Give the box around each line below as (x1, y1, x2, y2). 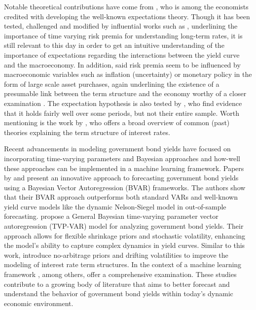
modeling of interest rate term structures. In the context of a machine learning (4, 259, 242, 270)
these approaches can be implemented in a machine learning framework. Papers (4, 163, 244, 173)
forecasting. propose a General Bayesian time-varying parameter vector (4, 211, 219, 221)
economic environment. (4, 298, 73, 308)
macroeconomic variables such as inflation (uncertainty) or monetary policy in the (4, 69, 252, 79)
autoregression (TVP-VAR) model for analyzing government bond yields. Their (4, 221, 244, 231)
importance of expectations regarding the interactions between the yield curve (4, 49, 240, 60)
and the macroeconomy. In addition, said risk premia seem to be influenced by (4, 59, 241, 69)
